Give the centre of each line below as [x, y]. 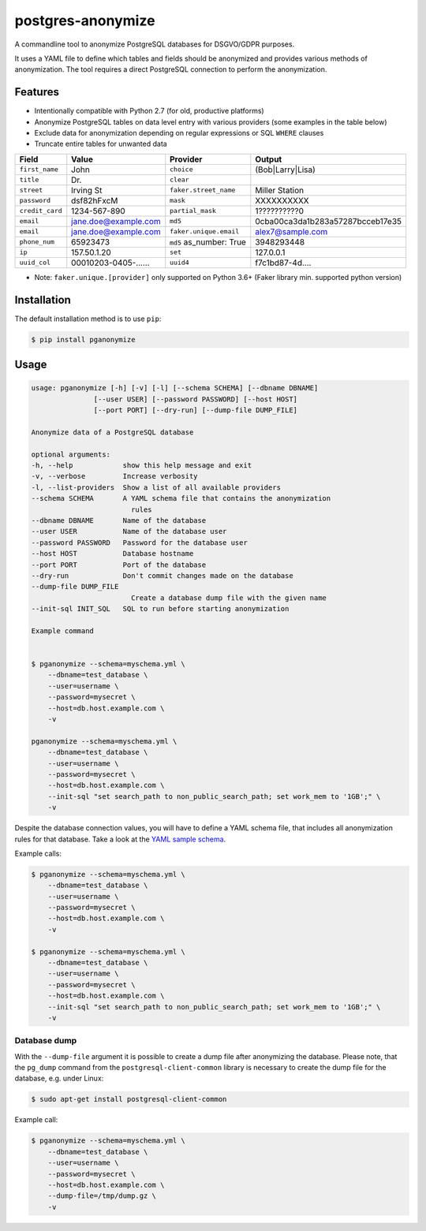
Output [269, 159]
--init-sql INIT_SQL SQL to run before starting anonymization [160, 609]
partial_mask [193, 211]
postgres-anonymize [85, 21]
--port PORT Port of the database [119, 565]
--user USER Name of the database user [129, 532]
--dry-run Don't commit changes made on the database [162, 575]
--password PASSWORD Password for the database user [139, 543]
